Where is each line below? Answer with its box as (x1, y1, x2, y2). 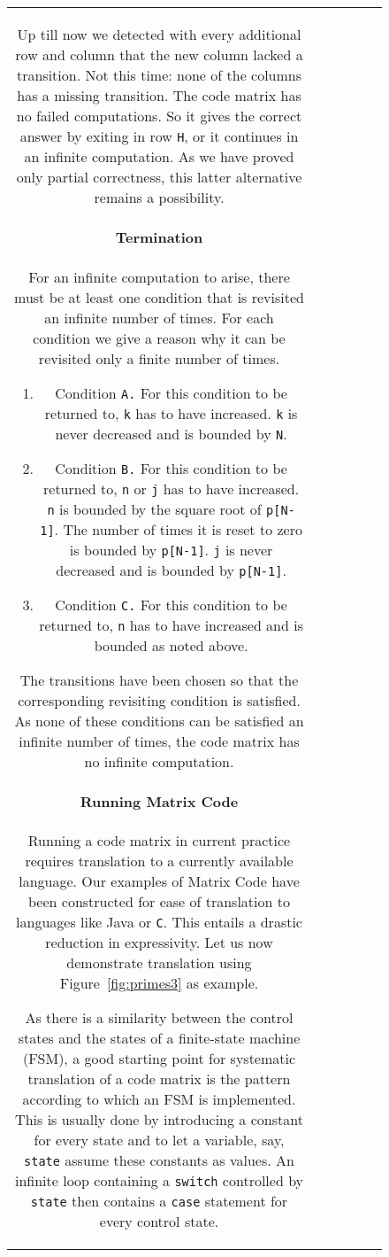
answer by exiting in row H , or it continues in (19, 126, 299, 146)
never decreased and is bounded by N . (55, 423, 287, 444)
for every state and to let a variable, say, (34, 1129, 285, 1151)
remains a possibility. (94, 187, 225, 207)
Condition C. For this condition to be (55, 594, 287, 615)
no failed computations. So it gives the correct (16, 105, 302, 126)
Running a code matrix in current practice (27, 830, 291, 851)
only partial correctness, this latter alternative (16, 167, 302, 187)
